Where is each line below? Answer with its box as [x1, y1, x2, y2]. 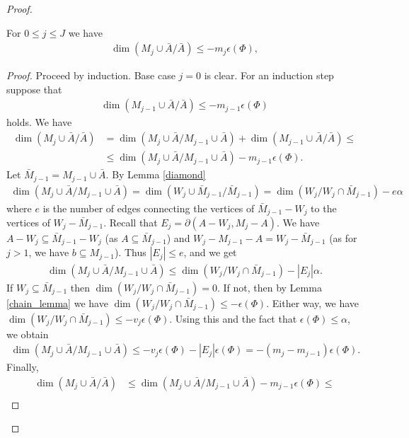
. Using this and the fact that [169, 311, 297, 325]
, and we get [183, 245, 237, 260]
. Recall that [103, 215, 158, 230]
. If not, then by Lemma [217, 279, 322, 294]
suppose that [6, 81, 62, 96]
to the [311, 200, 337, 215]
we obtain [6, 326, 49, 341]
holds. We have [6, 115, 72, 129]
